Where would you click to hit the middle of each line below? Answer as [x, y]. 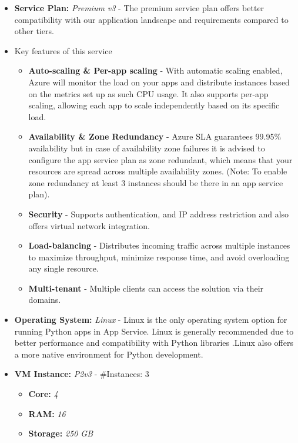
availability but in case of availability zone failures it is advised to [147, 148]
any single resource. [63, 268]
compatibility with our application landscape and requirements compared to [151, 19]
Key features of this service [63, 50]
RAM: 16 [47, 413]
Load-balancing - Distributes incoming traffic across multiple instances [159, 245]
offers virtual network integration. [89, 225]
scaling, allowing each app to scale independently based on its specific [154, 105]
